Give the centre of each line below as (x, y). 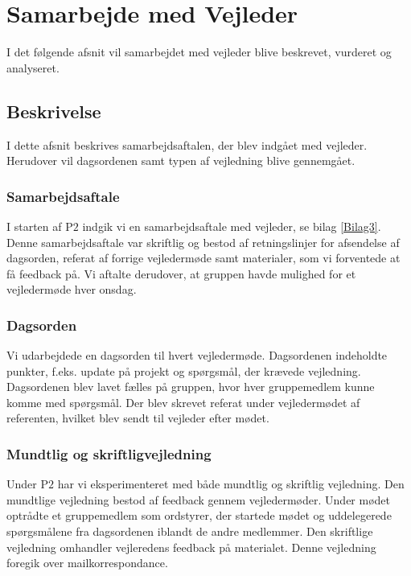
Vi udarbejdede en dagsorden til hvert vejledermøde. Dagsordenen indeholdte (197, 355)
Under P (27, 484)
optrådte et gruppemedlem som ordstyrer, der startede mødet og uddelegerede (199, 515)
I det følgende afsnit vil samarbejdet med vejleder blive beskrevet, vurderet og (199, 52)
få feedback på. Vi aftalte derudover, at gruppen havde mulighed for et (181, 273)
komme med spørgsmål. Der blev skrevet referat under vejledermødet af (183, 402)
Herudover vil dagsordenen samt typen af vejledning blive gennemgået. (181, 160)
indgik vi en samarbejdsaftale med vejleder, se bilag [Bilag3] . (232, 226)
